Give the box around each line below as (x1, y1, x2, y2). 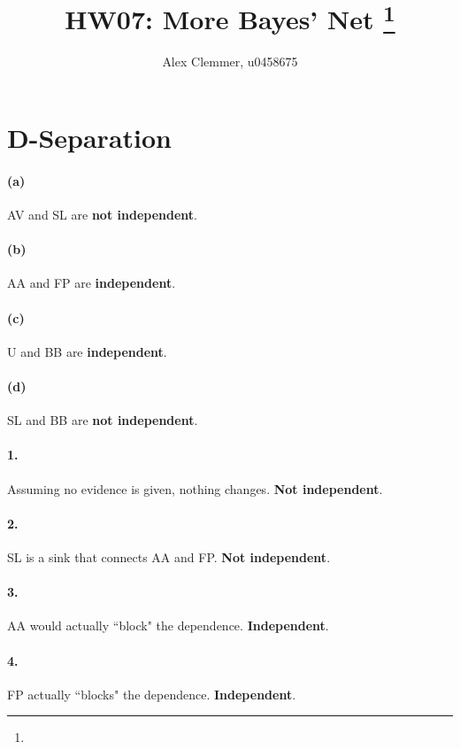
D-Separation (7, 120, 172, 156)
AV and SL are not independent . (7, 205, 197, 224)
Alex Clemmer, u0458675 (162, 52, 298, 71)
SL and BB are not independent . (7, 411, 198, 429)
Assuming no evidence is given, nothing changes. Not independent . (7, 479, 383, 498)
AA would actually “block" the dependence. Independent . (7, 616, 329, 635)
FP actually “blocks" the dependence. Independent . (7, 684, 296, 703)
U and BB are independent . (7, 342, 167, 360)
